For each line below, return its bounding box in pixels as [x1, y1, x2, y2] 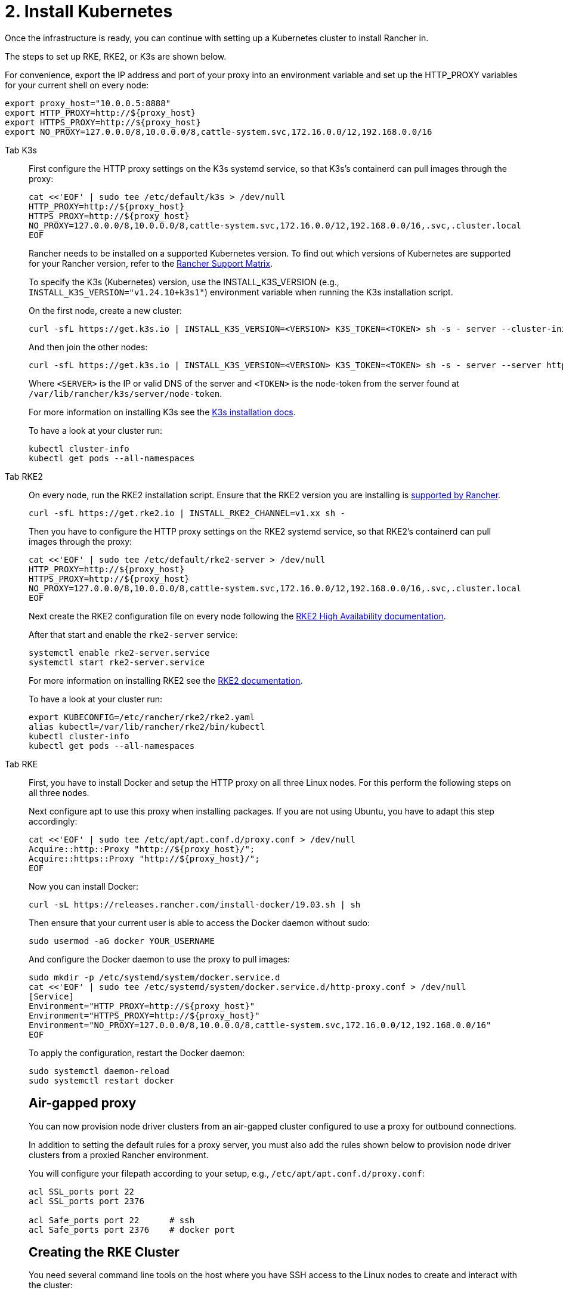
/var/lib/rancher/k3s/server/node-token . [29, 388, 222, 399]
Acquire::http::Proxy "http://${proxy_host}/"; [29, 844, 255, 854]
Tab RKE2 [5, 471, 43, 482]
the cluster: [29, 1280, 73, 1291]
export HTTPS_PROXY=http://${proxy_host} [5, 117, 201, 127]
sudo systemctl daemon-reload [29, 1066, 170, 1076]
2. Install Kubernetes [5, 1, 173, 21]
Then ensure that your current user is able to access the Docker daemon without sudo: [29, 917, 370, 928]
